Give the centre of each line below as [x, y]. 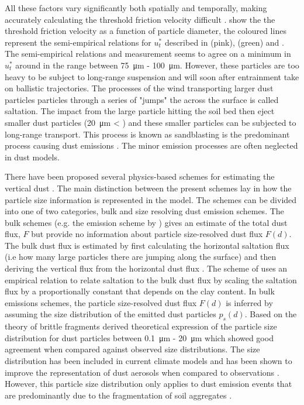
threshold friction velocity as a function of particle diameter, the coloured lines [146, 31]
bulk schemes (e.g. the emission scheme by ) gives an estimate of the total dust [146, 222]
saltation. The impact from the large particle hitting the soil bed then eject [140, 111]
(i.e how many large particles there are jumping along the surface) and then [141, 257]
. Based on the [271, 314]
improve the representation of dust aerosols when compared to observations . [142, 372]
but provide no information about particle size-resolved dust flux [147, 234]
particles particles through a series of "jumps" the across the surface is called [142, 99]
